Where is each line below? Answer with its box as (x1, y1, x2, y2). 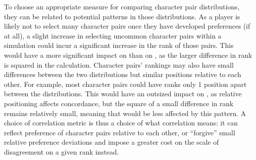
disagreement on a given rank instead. (4, 146, 119, 157)
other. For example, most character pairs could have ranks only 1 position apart (4, 79, 247, 89)
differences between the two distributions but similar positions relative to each (4, 69, 241, 80)
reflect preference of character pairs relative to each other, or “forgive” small (4, 127, 235, 137)
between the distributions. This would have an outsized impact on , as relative (4, 88, 242, 99)
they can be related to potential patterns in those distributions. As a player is (4, 11, 240, 21)
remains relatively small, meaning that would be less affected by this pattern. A (4, 108, 246, 118)
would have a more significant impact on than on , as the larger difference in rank (4, 49, 252, 60)
